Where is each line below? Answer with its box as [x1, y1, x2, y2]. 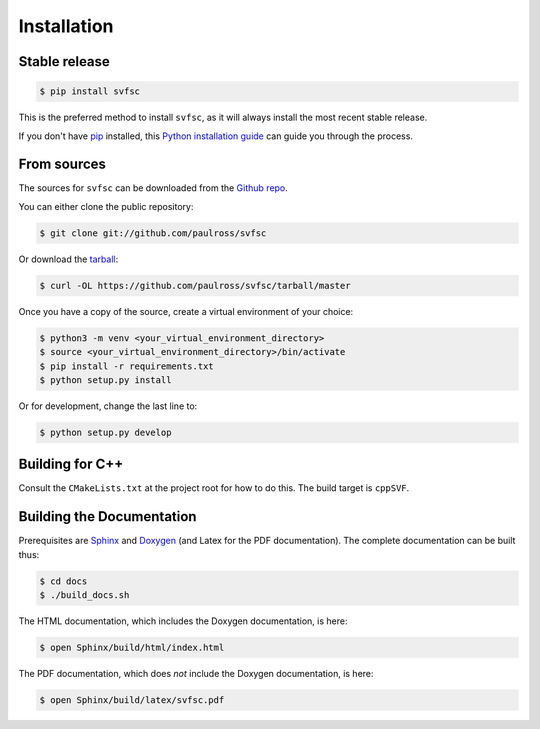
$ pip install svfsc [39, 86, 140, 97]
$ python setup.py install [39, 374, 172, 385]
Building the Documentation [18, 508, 197, 525]
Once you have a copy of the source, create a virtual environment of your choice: [18, 305, 354, 317]
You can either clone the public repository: [18, 200, 194, 212]
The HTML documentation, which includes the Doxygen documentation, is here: [18, 615, 348, 627]
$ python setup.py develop [39, 426, 172, 438]
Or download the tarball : [18, 253, 119, 265]
